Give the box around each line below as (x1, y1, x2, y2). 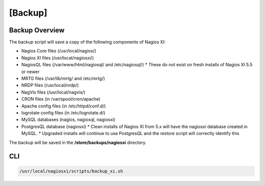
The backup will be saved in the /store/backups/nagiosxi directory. (9, 139, 147, 145)
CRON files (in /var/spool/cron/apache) (21, 96, 101, 102)
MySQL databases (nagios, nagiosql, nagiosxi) (21, 117, 115, 123)
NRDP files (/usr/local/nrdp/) (21, 82, 79, 88)
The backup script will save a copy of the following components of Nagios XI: (9, 39, 166, 45)
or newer (21, 69, 40, 75)
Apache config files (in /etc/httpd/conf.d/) (21, 103, 106, 109)
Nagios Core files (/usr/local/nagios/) (21, 48, 97, 54)
